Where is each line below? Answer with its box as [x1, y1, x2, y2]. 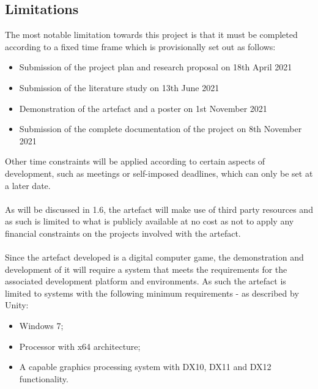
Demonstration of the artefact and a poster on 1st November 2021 [19, 102, 267, 114]
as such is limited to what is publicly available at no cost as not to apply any [5, 215, 294, 228]
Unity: [5, 298, 29, 311]
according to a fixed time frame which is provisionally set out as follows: [5, 40, 276, 53]
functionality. [19, 372, 68, 385]
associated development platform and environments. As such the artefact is [5, 275, 286, 287]
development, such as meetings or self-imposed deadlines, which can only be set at [5, 166, 313, 179]
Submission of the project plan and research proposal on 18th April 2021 [19, 61, 292, 73]
